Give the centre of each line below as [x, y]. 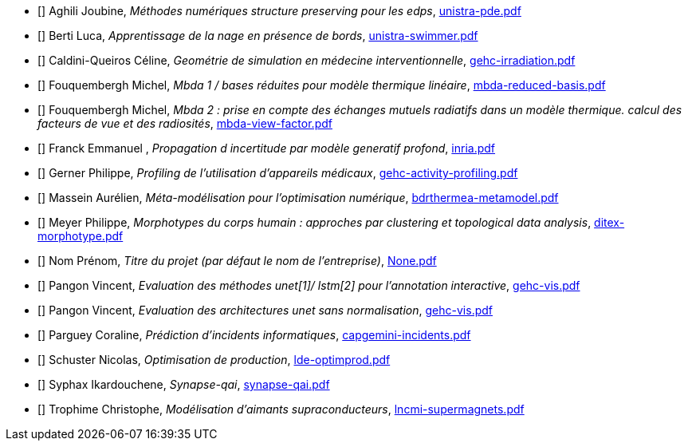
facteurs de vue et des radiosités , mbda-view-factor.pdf [185, 123]
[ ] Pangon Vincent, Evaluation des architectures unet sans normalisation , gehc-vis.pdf [265, 310]
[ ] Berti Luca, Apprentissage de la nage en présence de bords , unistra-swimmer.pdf [258, 36]
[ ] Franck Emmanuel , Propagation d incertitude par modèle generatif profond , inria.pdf [267, 148]
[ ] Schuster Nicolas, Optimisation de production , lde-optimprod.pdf [214, 360]
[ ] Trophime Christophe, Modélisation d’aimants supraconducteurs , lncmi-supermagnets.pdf [281, 409]
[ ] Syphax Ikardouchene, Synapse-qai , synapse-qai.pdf [184, 384]
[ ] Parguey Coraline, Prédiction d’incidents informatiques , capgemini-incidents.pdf [254, 335]
